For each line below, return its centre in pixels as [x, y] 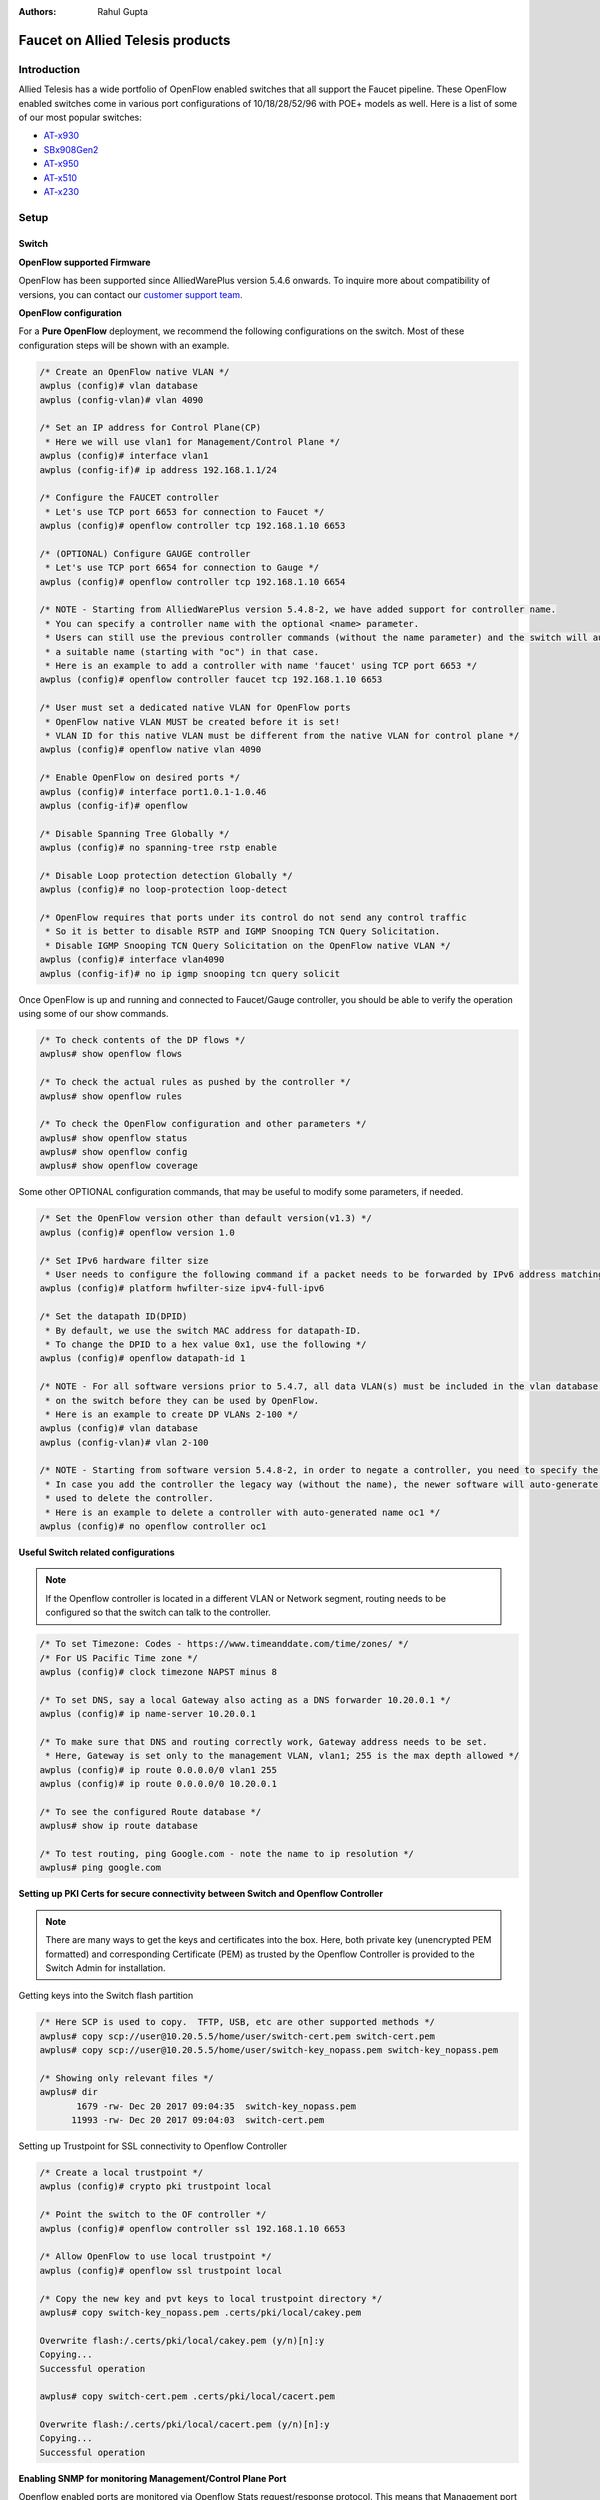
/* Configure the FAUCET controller [129, 498]
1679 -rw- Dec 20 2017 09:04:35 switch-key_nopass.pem [216, 2106]
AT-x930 [61, 136]
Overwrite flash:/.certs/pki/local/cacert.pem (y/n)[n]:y [184, 2424]
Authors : [37, 11]
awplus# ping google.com [100, 1868]
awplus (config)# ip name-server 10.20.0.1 [148, 1714]
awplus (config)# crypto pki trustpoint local [155, 2186]
